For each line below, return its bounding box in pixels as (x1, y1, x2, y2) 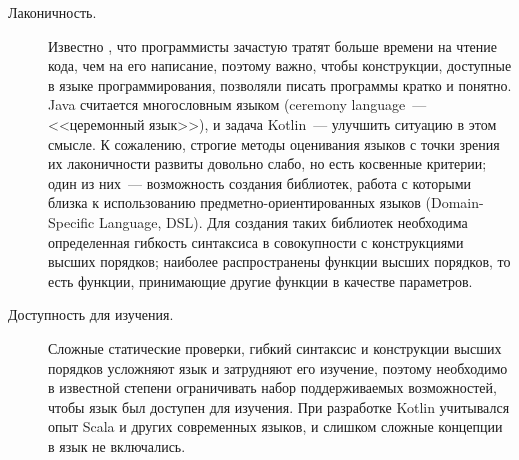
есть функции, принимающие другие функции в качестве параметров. (48, 270, 473, 291)
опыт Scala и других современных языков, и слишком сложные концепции (48, 416, 503, 437)
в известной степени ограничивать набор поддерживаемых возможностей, (48, 377, 497, 398)
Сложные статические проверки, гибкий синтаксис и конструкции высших (48, 337, 502, 358)
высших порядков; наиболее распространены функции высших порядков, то (48, 251, 511, 272)
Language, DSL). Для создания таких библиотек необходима (98, 211, 468, 232)
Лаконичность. (8, 2, 97, 22)
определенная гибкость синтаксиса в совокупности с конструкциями (48, 231, 464, 252)
